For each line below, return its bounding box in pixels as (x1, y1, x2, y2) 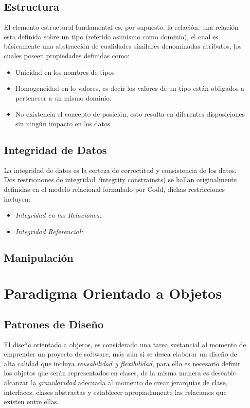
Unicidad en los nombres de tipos (15, 67, 115, 77)
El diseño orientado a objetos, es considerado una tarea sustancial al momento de (4, 339, 246, 349)
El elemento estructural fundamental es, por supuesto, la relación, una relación (4, 22, 239, 32)
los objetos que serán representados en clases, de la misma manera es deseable (4, 368, 236, 378)
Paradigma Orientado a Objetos (4, 283, 222, 303)
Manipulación (4, 250, 73, 265)
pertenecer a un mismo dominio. (15, 92, 112, 102)
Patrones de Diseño (4, 316, 104, 331)
